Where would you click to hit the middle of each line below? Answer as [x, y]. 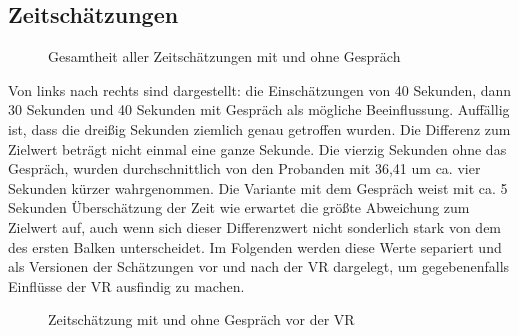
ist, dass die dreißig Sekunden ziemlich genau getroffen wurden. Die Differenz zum [259, 128]
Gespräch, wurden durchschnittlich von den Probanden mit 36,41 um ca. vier [244, 168]
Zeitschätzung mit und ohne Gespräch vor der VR [201, 319]
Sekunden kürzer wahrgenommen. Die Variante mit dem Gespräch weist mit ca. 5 [258, 187]
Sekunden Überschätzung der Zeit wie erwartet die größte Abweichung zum [239, 207]
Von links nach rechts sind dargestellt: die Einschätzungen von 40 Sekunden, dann [260, 89]
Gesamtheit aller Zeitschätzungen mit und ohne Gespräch [224, 56]
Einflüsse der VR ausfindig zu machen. [126, 285]
